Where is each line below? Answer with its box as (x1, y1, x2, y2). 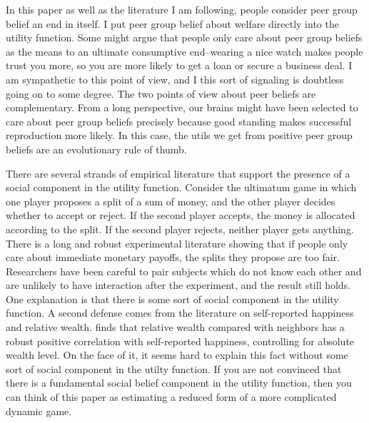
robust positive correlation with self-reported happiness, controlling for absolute (6, 333, 355, 348)
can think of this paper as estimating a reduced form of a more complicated (6, 389, 337, 404)
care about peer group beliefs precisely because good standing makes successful (6, 113, 352, 128)
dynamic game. (6, 403, 72, 418)
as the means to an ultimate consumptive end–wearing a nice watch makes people (6, 44, 363, 58)
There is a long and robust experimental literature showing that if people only (6, 235, 348, 250)
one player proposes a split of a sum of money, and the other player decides (6, 193, 335, 208)
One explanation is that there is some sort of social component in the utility (6, 291, 339, 306)
